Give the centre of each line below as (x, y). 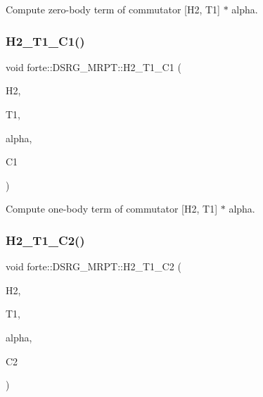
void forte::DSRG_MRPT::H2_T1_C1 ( (94, 67)
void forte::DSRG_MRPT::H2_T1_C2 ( (94, 266)
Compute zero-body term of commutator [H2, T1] (113, 9)
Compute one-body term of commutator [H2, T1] (112, 209)
